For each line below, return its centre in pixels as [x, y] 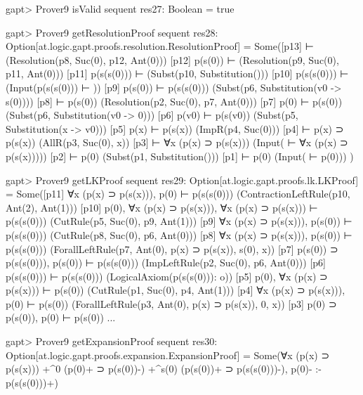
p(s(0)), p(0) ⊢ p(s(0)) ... [61, 317]
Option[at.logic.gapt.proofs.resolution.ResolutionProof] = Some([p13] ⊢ [160, 46]
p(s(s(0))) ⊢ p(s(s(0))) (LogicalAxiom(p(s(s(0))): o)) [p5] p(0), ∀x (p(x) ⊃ [167, 276]
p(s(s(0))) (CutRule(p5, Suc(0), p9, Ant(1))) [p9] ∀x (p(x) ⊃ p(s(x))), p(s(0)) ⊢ [179, 221]
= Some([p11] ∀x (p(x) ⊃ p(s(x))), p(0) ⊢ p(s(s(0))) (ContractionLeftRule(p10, [178, 194]
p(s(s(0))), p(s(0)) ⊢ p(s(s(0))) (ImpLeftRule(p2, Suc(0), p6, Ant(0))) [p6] [166, 263]
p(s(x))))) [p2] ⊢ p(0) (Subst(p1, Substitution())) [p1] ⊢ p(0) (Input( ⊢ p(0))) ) [180, 156]
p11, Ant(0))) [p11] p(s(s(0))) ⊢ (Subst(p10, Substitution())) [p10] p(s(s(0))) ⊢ [177, 73]
